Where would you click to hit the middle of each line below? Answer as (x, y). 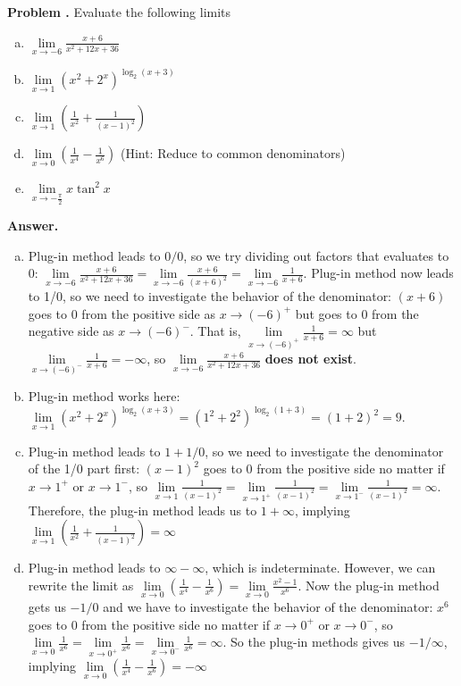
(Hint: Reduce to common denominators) (233, 153)
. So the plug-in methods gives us (314, 642)
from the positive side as (148, 313)
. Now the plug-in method (369, 585)
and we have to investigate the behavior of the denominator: (268, 607)
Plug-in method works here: (104, 396)
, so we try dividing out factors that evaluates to (316, 255)
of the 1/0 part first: (84, 468)
